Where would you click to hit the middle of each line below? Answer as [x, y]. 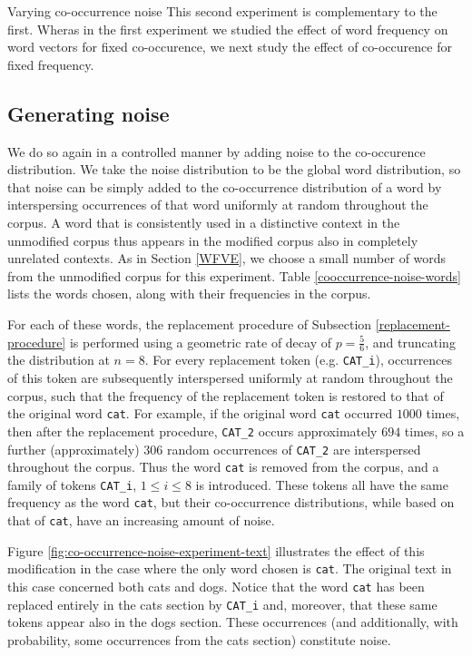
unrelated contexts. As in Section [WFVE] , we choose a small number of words [227, 258]
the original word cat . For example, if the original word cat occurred [200, 413]
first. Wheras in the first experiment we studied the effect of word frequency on [228, 29]
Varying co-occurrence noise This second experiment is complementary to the [222, 11]
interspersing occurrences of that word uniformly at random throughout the [218, 205]
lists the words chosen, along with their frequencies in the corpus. [189, 294]
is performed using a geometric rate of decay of [200, 342]
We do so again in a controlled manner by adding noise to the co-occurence [216, 151]
